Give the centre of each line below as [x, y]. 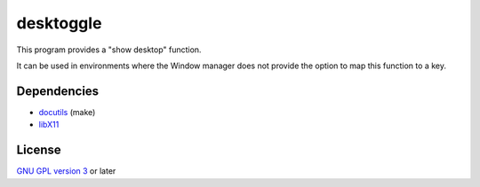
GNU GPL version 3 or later [66, 171]
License [39, 150]
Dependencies [58, 91]
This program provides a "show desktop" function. [109, 50]
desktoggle [59, 23]
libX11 [49, 125]
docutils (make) [67, 112]
